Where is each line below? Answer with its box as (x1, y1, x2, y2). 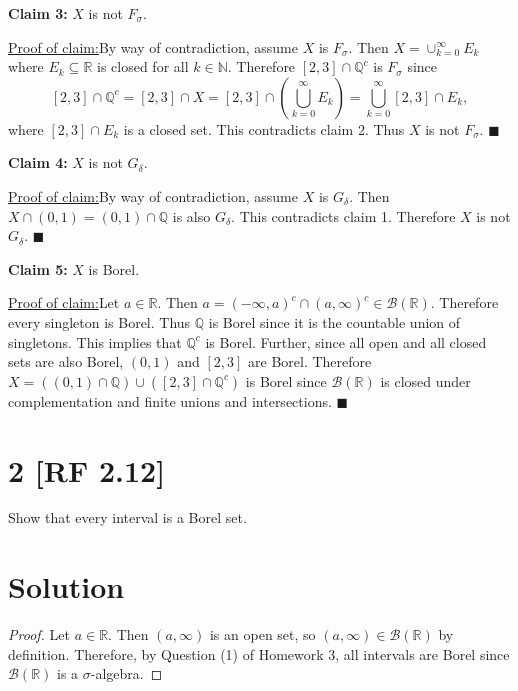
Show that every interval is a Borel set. (8, 507, 247, 528)
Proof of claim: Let (8, 292, 120, 313)
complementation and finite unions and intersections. (8, 390, 332, 411)
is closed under (380, 370, 471, 391)
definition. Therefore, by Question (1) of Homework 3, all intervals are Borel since (8, 643, 510, 664)
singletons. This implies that (8, 331, 182, 352)
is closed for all (96, 56, 189, 77)
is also (172, 205, 211, 226)
